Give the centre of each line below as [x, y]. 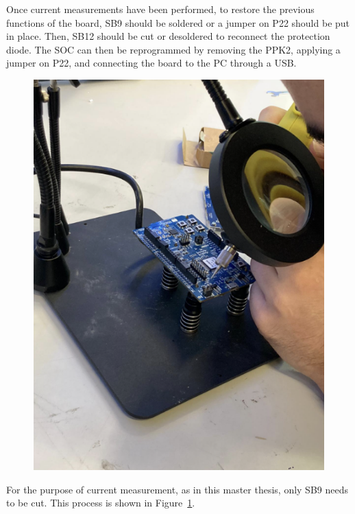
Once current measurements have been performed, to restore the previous [160, 9]
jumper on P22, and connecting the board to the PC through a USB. [151, 63]
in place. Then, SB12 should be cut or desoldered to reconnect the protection [168, 36]
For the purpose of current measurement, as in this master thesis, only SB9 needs [177, 489]
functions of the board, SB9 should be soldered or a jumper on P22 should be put [178, 22]
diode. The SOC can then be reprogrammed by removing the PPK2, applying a [173, 49]
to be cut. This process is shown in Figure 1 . [101, 503]
